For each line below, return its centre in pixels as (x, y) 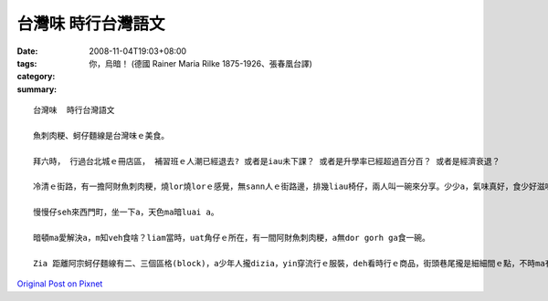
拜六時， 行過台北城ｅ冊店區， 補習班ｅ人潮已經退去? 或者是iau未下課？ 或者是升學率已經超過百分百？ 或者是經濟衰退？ (267, 161)
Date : (27, 51)
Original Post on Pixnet (60, 284)
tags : (27, 63)
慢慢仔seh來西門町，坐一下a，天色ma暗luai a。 (126, 213)
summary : (37, 89)
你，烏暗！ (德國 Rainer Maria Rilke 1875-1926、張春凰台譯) (200, 63)
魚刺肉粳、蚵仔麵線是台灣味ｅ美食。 (101, 135)
